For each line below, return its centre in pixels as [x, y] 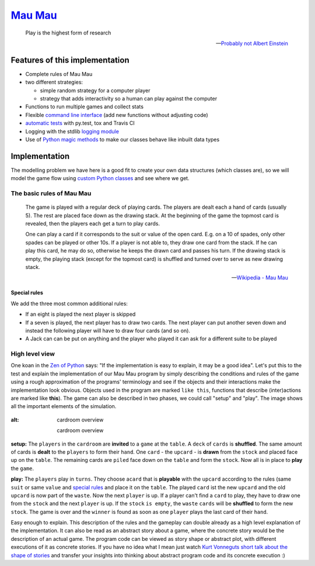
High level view [33, 354]
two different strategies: [54, 82]
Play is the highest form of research [68, 33]
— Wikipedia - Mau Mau [260, 278]
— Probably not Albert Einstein [252, 43]
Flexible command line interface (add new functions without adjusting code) [117, 115]
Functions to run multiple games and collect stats [85, 107]
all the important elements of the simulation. [64, 406]
